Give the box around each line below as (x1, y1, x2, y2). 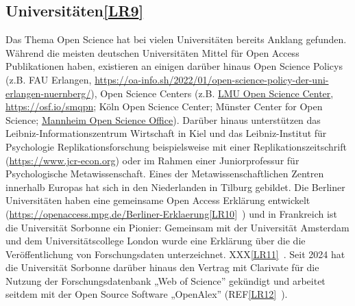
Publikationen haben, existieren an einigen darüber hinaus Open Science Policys (5, 59, 343, 73)
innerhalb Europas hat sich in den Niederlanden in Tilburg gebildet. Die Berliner (5, 179, 345, 194)
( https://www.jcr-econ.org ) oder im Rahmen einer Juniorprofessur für (5, 153, 299, 167)
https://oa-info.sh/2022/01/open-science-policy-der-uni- (95, 72, 329, 86)
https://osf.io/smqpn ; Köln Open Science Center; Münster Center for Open (5, 99, 323, 114)
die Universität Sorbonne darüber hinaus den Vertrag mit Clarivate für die (5, 260, 319, 275)
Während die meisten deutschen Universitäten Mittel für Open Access (5, 45, 299, 60)
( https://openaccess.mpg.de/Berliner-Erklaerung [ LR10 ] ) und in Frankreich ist (5, 206, 337, 220)
